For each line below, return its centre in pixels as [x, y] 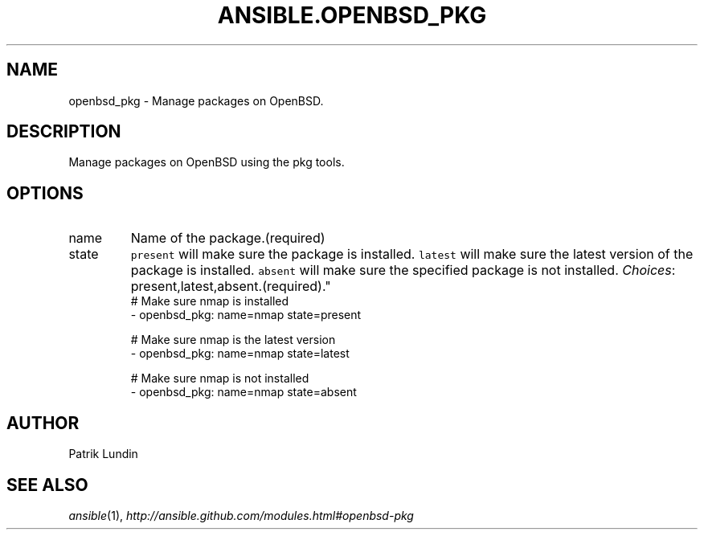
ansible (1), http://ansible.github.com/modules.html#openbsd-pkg [241, 515]
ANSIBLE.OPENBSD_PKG [352, 15]
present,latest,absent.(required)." [231, 286]
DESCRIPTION [64, 132]
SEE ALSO [47, 485]
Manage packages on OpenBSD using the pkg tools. [207, 162]
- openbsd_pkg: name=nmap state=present [246, 315]
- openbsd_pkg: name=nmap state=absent [244, 392]
